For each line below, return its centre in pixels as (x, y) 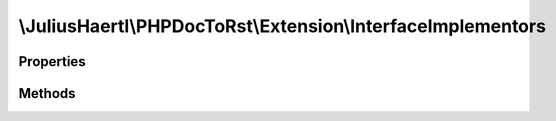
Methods (47, 93)
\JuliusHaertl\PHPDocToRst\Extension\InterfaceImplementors (282, 26)
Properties (52, 61)
